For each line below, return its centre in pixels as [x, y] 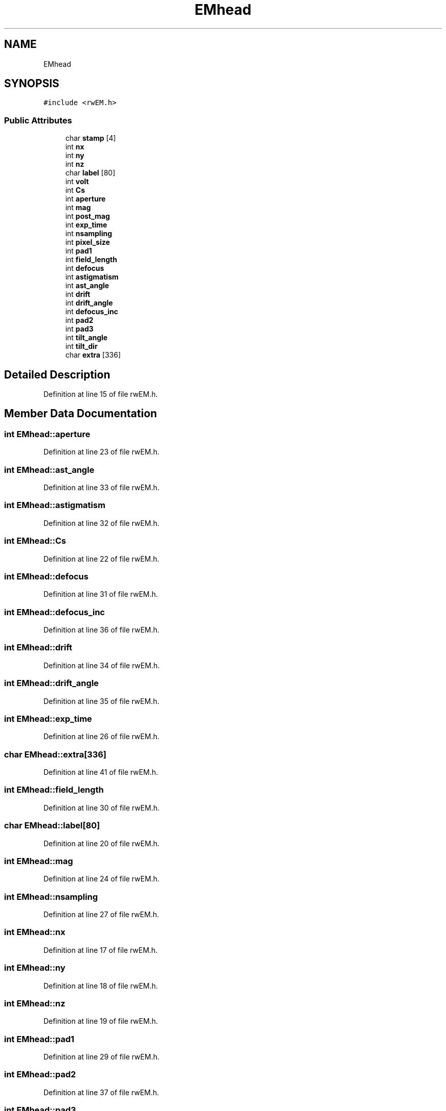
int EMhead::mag [39, 861]
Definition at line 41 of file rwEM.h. [101, 772]
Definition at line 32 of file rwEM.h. [101, 523]
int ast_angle [87, 286]
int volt [77, 182]
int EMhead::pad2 [40, 1075]
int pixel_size [88, 242]
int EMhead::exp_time [48, 718]
